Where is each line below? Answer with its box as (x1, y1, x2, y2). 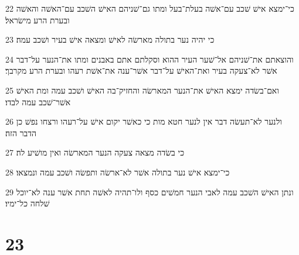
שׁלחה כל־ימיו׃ (5, 197, 50, 209)
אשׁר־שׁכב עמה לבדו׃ (5, 95, 71, 108)
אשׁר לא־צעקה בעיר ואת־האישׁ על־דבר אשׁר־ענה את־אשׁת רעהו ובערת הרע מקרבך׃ (5, 64, 277, 77)
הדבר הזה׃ (5, 126, 37, 139)
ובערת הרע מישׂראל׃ (5, 13, 70, 26)
